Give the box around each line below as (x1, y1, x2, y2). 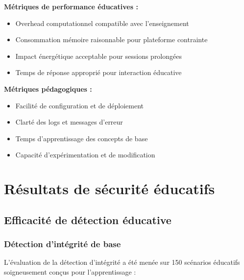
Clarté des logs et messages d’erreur (15, 117, 123, 127)
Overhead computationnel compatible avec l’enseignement (15, 18, 189, 28)
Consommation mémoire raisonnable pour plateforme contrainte (15, 34, 208, 45)
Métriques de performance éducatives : (4, 1, 138, 11)
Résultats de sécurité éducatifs (4, 178, 215, 199)
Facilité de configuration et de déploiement (15, 100, 144, 110)
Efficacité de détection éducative (4, 212, 171, 227)
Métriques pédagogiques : (4, 83, 92, 94)
